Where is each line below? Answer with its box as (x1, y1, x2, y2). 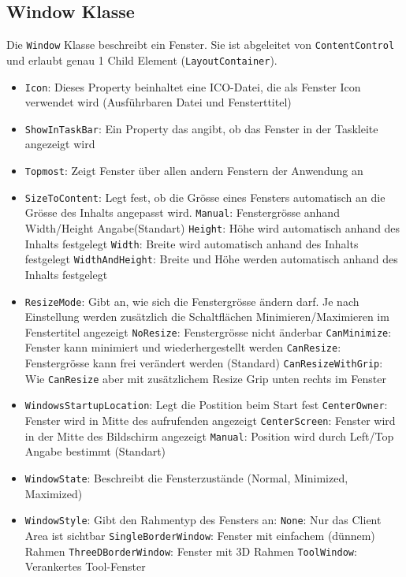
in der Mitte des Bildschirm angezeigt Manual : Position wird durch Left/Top (24, 427, 394, 444)
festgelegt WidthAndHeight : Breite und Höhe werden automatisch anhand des (24, 251, 398, 267)
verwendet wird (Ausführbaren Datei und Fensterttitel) (24, 94, 292, 110)
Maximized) (24, 485, 83, 501)
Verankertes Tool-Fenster (24, 558, 146, 575)
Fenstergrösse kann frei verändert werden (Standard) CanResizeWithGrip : (24, 355, 383, 371)
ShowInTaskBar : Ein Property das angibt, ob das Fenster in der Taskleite (24, 120, 378, 136)
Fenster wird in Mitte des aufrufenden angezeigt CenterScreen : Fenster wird (24, 412, 396, 429)
